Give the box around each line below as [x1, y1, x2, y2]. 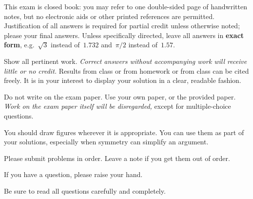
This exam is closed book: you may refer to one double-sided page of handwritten [4, 1, 247, 11]
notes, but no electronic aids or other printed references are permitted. [4, 11, 214, 21]
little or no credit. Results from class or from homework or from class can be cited [4, 65, 249, 76]
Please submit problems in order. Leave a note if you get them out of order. [4, 153, 230, 163]
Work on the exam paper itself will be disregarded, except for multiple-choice [4, 101, 231, 111]
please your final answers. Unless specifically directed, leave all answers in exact [4, 30, 244, 40]
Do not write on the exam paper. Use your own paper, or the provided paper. [4, 91, 236, 101]
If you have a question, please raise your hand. [4, 169, 143, 179]
